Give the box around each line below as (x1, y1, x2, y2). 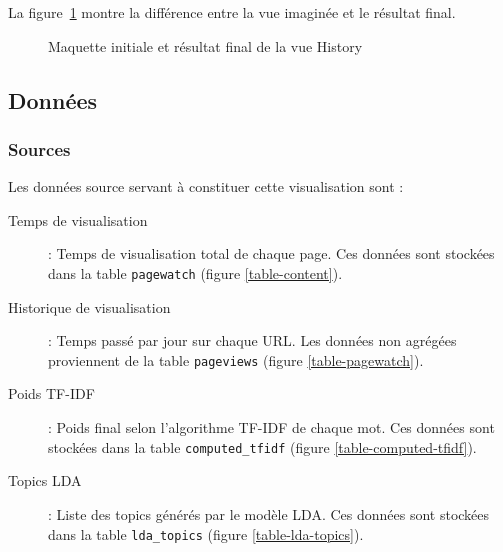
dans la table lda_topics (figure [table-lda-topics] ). (48, 523, 364, 544)
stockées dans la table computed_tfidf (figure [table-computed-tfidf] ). (48, 436, 477, 457)
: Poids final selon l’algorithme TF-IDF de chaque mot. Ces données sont (48, 417, 495, 438)
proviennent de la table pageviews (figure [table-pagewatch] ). (48, 349, 424, 370)
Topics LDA (8, 470, 82, 491)
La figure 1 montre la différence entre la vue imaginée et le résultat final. (8, 2, 456, 22)
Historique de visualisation (8, 296, 171, 317)
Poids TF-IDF (8, 383, 95, 404)
